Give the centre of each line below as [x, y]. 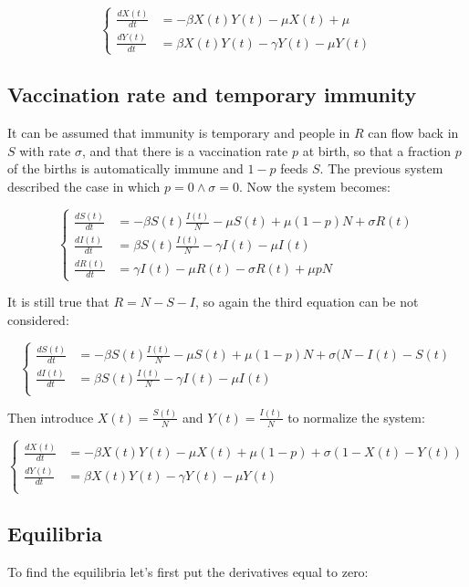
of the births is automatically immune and [125, 168]
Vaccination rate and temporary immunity [212, 94]
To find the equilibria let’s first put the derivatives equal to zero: [188, 571]
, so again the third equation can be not [307, 302]
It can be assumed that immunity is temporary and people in [179, 133]
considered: [38, 320]
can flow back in [413, 133]
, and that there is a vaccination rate [185, 150]
